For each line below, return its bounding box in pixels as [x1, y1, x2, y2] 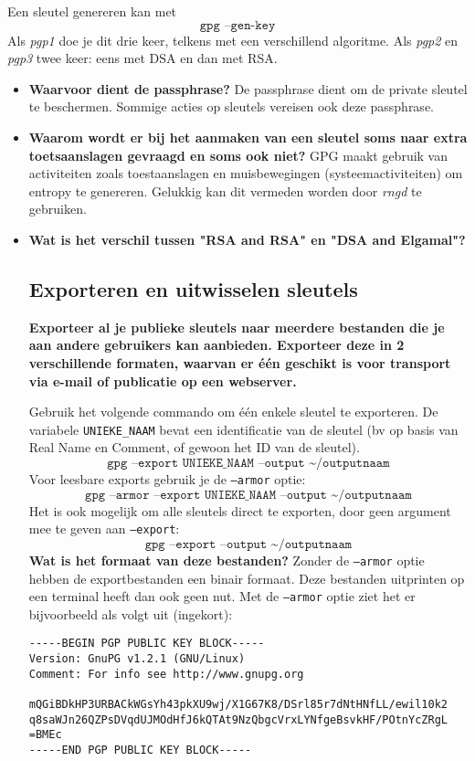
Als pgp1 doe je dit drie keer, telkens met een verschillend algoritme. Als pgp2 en [7, 30, 459, 49]
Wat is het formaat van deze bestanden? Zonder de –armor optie [28, 550, 425, 569]
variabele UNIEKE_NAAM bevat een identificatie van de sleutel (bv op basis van [28, 419, 459, 439]
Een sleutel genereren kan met [7, 2, 177, 20]
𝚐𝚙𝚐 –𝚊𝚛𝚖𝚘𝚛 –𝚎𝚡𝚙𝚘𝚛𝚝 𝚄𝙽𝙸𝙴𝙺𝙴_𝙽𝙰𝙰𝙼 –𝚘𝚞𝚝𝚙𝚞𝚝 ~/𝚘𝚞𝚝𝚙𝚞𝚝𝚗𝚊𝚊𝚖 [85, 488, 412, 502]
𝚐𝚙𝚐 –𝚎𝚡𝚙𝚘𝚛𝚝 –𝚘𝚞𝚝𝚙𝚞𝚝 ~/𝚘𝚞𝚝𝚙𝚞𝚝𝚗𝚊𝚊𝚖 [144, 537, 353, 551]
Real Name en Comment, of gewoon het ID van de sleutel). [28, 438, 360, 457]
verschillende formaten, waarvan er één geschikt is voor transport [28, 353, 451, 372]
